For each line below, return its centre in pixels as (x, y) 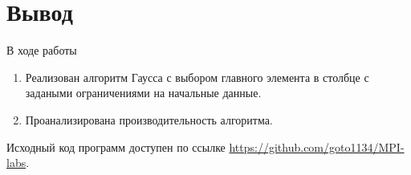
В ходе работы (42, 50)
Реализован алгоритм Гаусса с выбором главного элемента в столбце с (197, 77)
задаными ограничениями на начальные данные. (143, 93)
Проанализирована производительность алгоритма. (149, 119)
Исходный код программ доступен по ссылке (116, 147)
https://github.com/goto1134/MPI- (317, 147)
